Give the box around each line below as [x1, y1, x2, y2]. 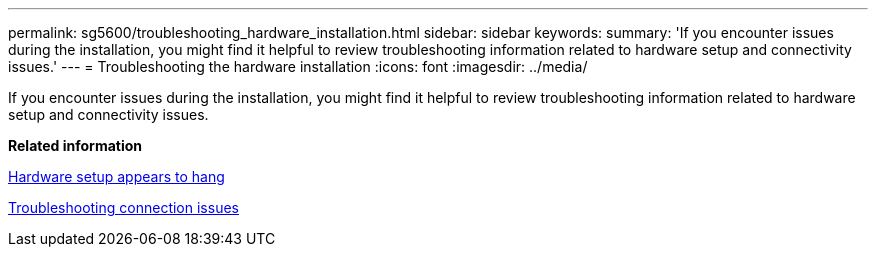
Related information [8, 137, 143, 154]
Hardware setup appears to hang [8, 168, 225, 185]
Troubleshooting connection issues [8, 199, 239, 216]
